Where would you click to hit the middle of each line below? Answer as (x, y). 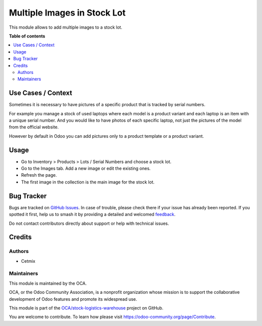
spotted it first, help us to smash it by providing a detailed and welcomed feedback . (92, 215)
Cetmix (28, 261)
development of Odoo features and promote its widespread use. (73, 299)
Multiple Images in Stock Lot (67, 13)
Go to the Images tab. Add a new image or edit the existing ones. (86, 168)
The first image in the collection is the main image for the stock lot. (88, 182)
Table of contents (27, 36)
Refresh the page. (39, 175)
